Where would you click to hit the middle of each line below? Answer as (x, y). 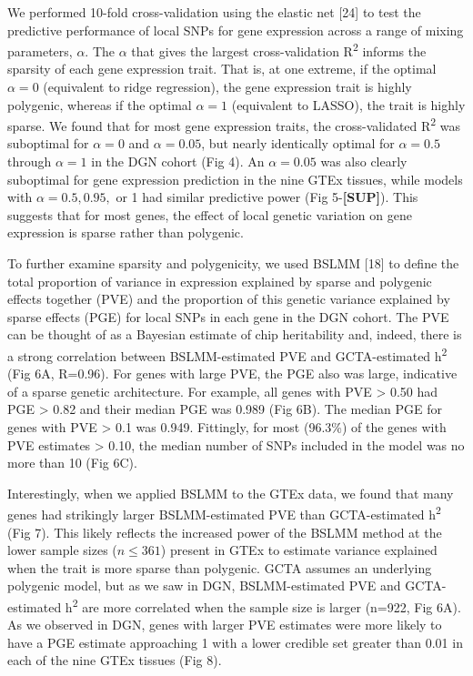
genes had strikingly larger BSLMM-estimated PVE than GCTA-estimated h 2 (224, 513)
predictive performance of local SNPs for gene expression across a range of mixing (236, 30)
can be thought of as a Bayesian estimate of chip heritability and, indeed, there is (235, 334)
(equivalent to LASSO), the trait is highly (348, 104)
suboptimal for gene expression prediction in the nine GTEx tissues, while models (235, 179)
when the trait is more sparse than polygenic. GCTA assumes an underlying (220, 567)
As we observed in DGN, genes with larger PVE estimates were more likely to (225, 625)
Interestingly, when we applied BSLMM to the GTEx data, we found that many (231, 493)
